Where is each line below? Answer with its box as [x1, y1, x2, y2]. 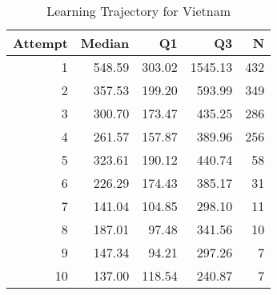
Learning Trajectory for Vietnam [46, 2, 231, 20]
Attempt [13, 34, 68, 52]
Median [80, 34, 130, 52]
